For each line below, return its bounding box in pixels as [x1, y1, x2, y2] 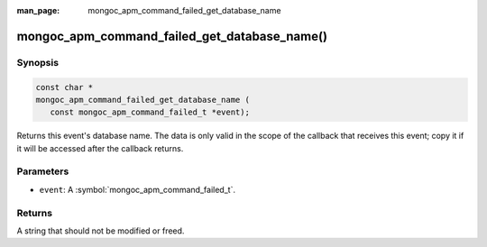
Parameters [16, 165, 69, 178]
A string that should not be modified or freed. [16, 225, 185, 236]
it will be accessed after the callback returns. [16, 142, 184, 153]
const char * [35, 82, 94, 92]
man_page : [16, 5, 60, 15]
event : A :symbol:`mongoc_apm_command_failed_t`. [39, 184, 236, 195]
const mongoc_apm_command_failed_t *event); [50, 107, 250, 117]
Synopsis [16, 56, 59, 69]
